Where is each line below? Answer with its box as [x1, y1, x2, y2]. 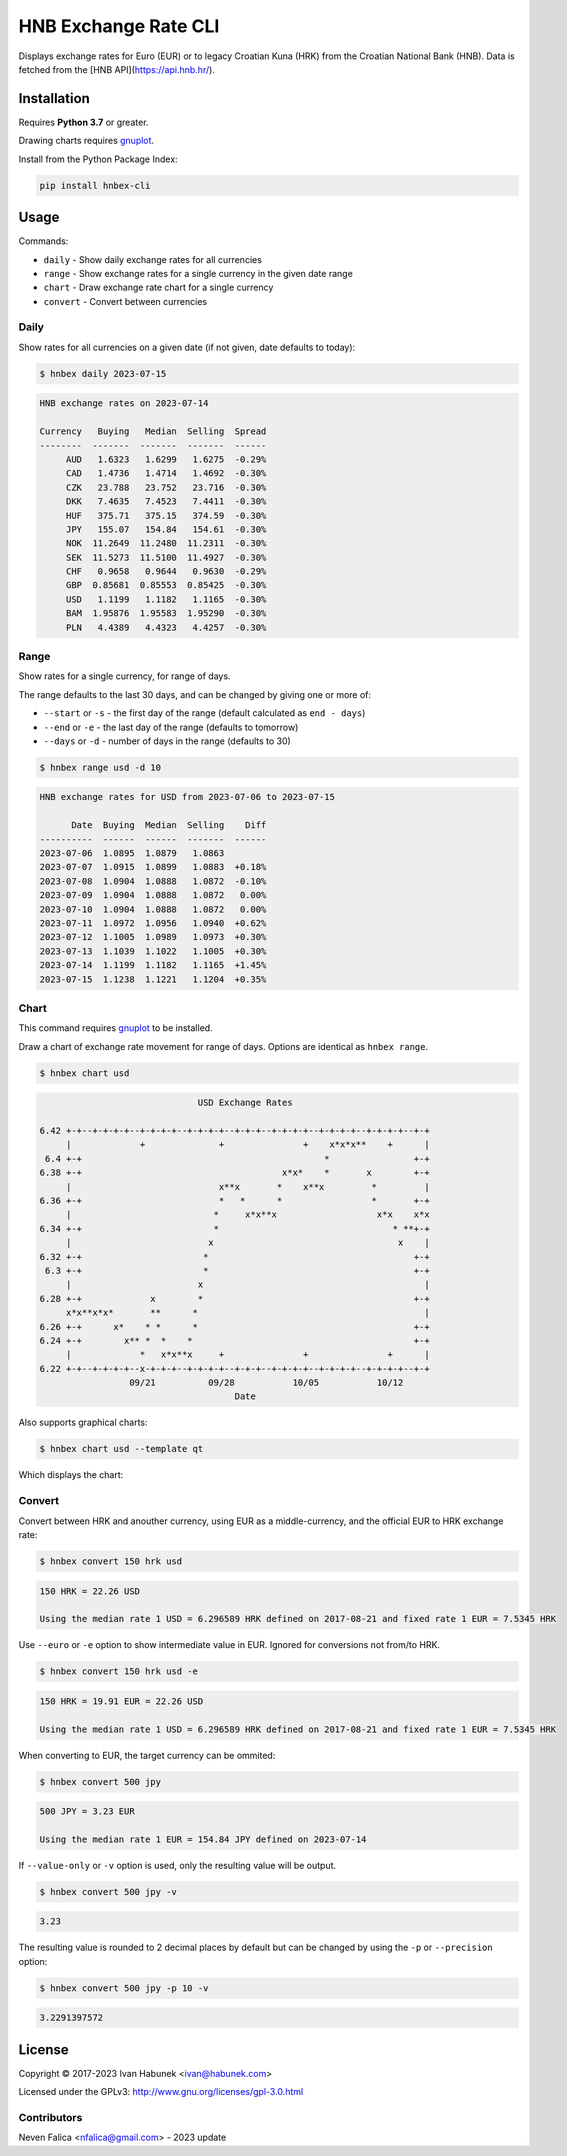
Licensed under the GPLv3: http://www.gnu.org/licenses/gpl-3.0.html [18, 2086, 304, 2098]
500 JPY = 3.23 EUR [39, 1806, 135, 1817]
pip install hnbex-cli [39, 180, 151, 191]
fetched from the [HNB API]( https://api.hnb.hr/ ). [18, 63, 215, 75]
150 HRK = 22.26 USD [39, 1585, 140, 1597]
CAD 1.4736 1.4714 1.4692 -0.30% [65, 468, 267, 479]
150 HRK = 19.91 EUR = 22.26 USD [39, 1695, 204, 1707]
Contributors [18, 2111, 83, 2125]
